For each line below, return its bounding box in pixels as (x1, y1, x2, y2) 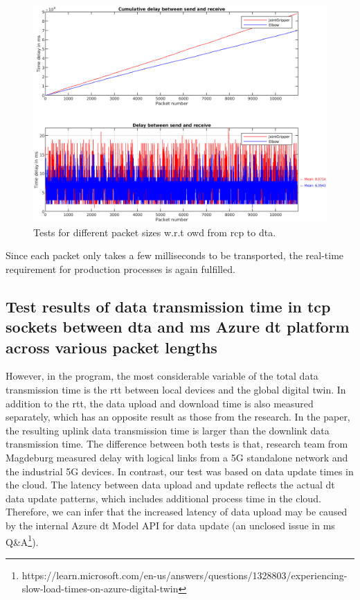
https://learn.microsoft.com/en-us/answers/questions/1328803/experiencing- (21, 567, 348, 582)
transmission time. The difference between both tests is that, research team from (6, 436, 348, 451)
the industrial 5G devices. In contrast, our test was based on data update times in (6, 464, 354, 478)
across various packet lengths (6, 336, 217, 358)
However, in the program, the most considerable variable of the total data (6, 369, 318, 383)
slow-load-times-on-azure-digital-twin (21, 581, 179, 596)
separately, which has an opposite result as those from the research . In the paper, (6, 409, 350, 424)
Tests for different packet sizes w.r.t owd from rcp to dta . (33, 224, 276, 239)
